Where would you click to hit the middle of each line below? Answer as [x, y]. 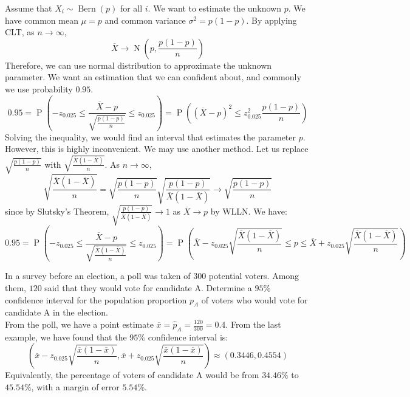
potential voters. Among [254, 276]
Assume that [29, 8]
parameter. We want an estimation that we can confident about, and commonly [153, 77]
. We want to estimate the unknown [215, 8]
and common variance [145, 20]
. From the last [253, 324]
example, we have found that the [66, 337]
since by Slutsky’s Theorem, [57, 211]
